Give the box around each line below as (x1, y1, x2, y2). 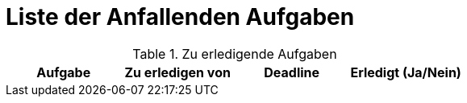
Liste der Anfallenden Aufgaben (6, 3, 355, 31)
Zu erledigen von (124, 64, 231, 80)
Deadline (264, 64, 320, 80)
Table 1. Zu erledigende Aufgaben (132, 45, 337, 62)
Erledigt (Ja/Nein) (350, 64, 461, 80)
